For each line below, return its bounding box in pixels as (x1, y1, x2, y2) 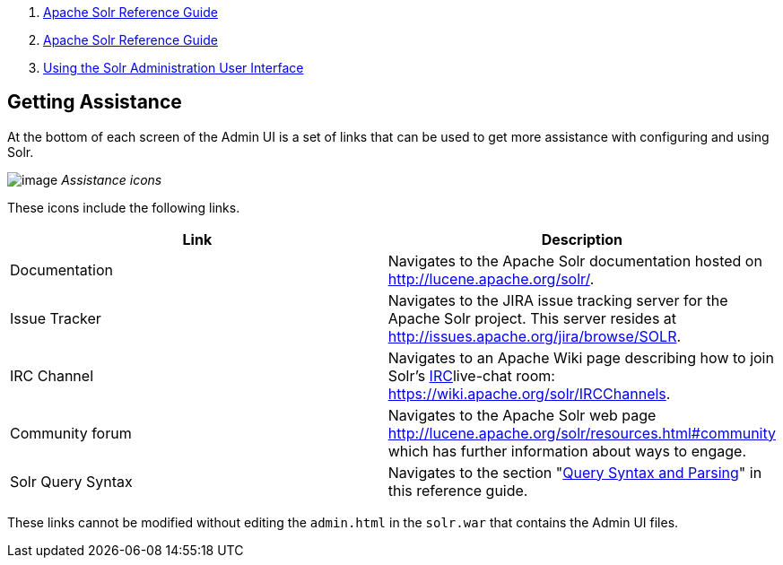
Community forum (10, 423, 132, 442)
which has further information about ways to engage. (387, 441, 746, 460)
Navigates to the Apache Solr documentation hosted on (387, 251, 762, 270)
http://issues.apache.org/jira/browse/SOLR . (387, 326, 682, 345)
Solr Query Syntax (10, 472, 133, 491)
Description (541, 230, 623, 248)
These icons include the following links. (7, 199, 240, 215)
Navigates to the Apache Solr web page (387, 405, 657, 424)
